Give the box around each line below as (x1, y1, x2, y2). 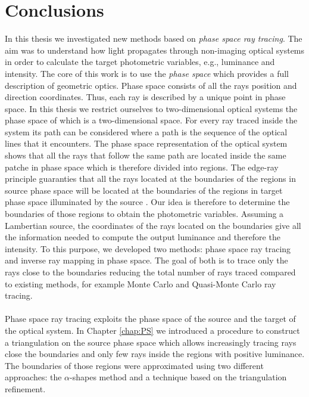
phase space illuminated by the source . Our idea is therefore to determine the (5, 196, 290, 208)
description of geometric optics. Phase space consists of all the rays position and (5, 79, 297, 91)
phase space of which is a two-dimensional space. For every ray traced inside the (5, 114, 298, 126)
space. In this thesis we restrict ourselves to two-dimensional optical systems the (5, 102, 298, 114)
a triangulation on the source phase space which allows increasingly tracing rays (5, 336, 296, 348)
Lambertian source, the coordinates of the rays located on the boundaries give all (5, 219, 301, 231)
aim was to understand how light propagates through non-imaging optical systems (5, 44, 305, 56)
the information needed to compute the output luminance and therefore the (5, 231, 280, 243)
